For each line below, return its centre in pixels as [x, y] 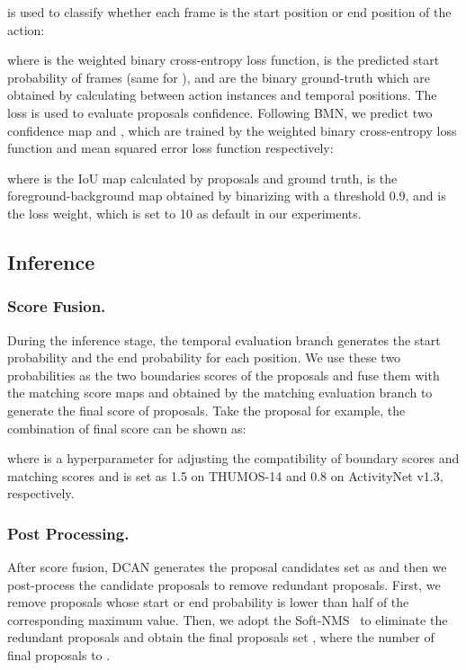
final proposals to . [59, 655]
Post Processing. [68, 533]
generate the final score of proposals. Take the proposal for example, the [206, 410]
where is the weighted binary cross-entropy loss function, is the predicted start [224, 60]
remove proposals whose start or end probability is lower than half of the [208, 602]
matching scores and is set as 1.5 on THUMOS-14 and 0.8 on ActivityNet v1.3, [225, 475]
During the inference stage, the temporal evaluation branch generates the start [224, 339]
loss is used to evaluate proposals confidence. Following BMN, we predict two [220, 112]
